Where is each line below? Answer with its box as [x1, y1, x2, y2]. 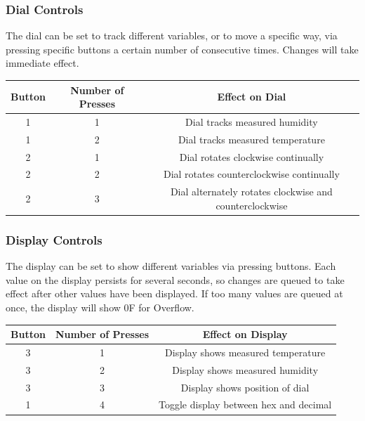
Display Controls [6, 231, 102, 248]
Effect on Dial [217, 89, 286, 104]
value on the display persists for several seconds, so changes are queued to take [6, 272, 345, 287]
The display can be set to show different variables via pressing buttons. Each [6, 259, 336, 273]
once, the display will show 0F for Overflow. [6, 300, 194, 314]
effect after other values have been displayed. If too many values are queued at [6, 286, 343, 301]
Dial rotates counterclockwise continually [163, 167, 340, 181]
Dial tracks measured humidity [185, 114, 318, 129]
